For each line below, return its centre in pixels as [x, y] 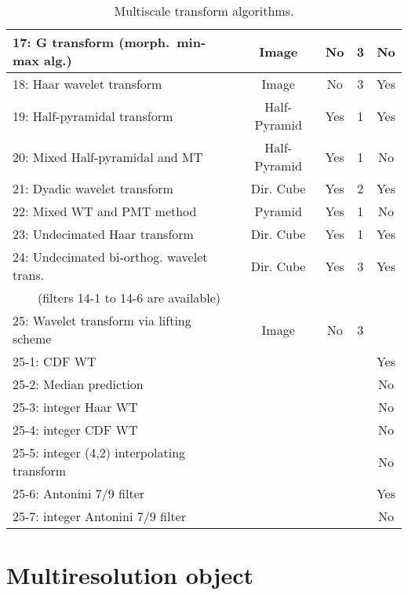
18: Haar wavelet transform [87, 84]
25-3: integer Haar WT [75, 407]
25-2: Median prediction [78, 384]
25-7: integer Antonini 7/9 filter [99, 516]
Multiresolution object [130, 575]
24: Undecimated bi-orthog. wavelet [110, 257]
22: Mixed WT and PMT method [105, 211]
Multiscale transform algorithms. [204, 11]
